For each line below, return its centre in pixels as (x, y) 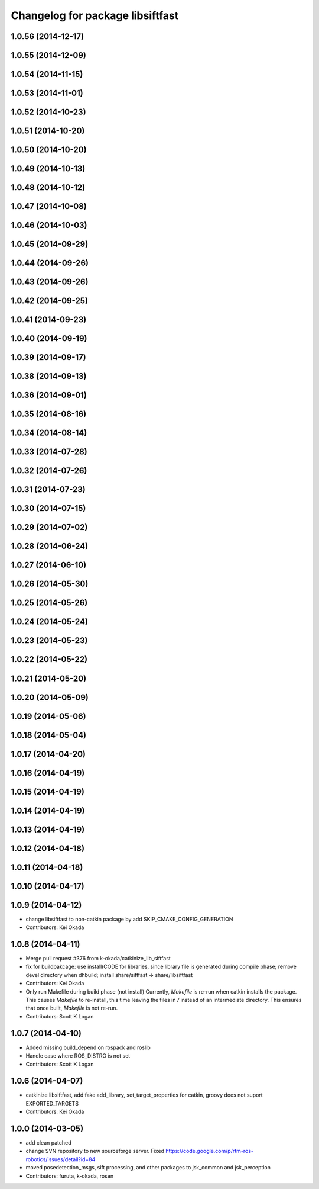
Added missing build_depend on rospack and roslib (88, 1047)
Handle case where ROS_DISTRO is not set (78, 1056)
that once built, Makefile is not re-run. (72, 1008)
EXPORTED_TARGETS (52, 1103)
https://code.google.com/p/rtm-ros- (210, 1151)
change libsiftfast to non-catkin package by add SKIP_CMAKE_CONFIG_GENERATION (129, 919)
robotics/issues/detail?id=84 (61, 1159)
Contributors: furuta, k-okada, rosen (70, 1176)
